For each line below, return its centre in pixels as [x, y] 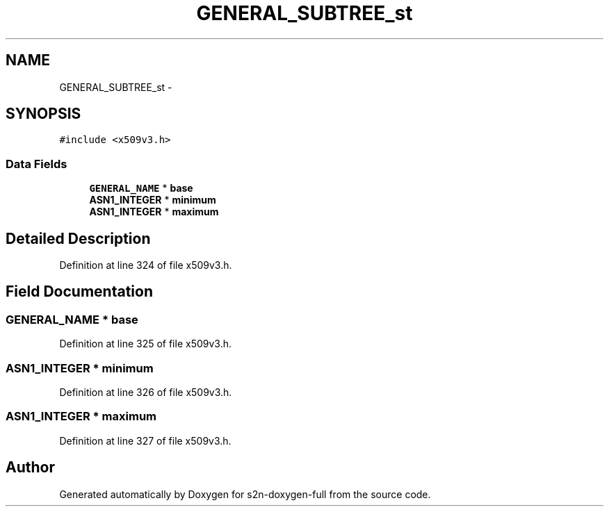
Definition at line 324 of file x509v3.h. [146, 265]
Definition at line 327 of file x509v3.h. [145, 440]
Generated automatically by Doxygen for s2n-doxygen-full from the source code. [245, 494]
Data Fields [36, 164]
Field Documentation [79, 292]
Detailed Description [78, 238]
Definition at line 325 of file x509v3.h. [146, 344]
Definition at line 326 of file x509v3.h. [146, 392]
